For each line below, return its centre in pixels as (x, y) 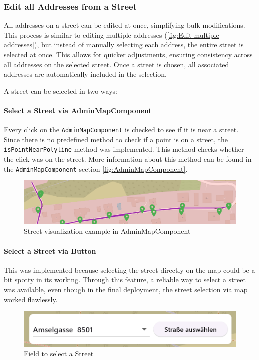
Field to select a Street (59, 353)
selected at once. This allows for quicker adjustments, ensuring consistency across (128, 54)
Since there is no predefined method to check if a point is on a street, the (116, 139)
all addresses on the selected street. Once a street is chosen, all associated (117, 64)
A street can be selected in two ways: (61, 90)
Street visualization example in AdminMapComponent (107, 231)
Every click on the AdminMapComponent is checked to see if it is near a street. (121, 129)
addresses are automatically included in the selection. (85, 74)
